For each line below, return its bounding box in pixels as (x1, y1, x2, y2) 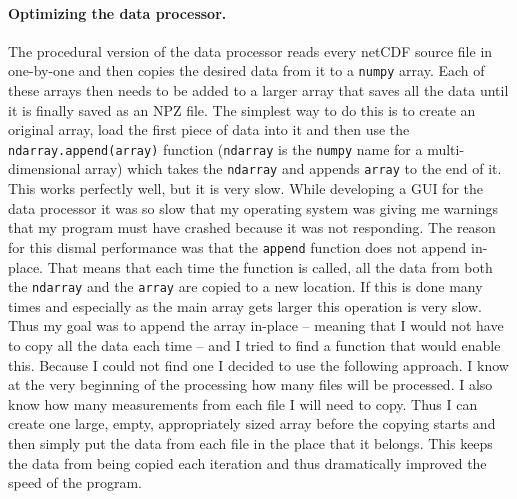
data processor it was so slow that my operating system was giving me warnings (8, 197, 498, 218)
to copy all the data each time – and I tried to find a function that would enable (8, 335, 501, 356)
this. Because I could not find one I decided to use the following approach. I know (8, 354, 509, 375)
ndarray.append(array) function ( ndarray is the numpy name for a (8, 138, 423, 159)
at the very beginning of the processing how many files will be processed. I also (8, 374, 493, 395)
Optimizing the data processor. (8, 2, 227, 23)
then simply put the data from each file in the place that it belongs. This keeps (8, 432, 493, 453)
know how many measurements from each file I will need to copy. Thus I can (8, 393, 478, 414)
